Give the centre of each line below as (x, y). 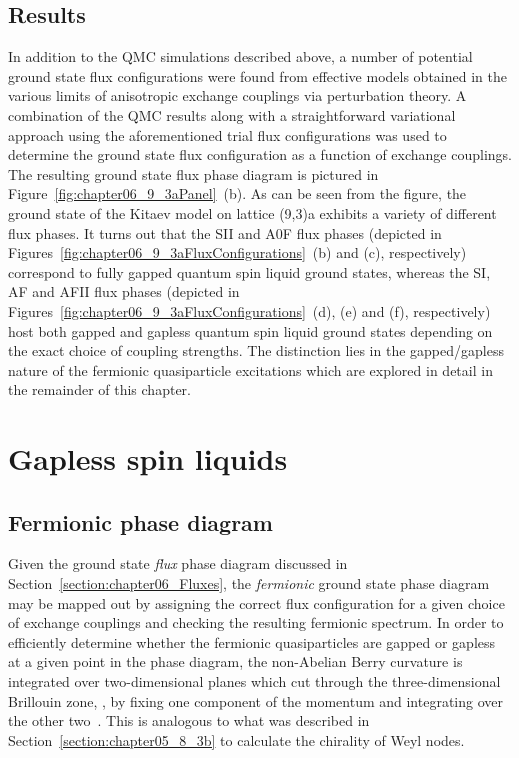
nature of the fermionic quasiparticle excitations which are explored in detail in (250, 369)
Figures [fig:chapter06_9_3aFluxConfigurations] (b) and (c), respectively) (237, 252)
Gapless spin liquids (148, 458)
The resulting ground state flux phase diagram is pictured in (193, 173)
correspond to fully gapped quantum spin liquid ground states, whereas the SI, (249, 271)
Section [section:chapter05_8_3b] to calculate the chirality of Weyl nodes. (236, 739)
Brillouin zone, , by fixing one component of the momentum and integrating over (255, 700)
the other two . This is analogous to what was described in (189, 720)
